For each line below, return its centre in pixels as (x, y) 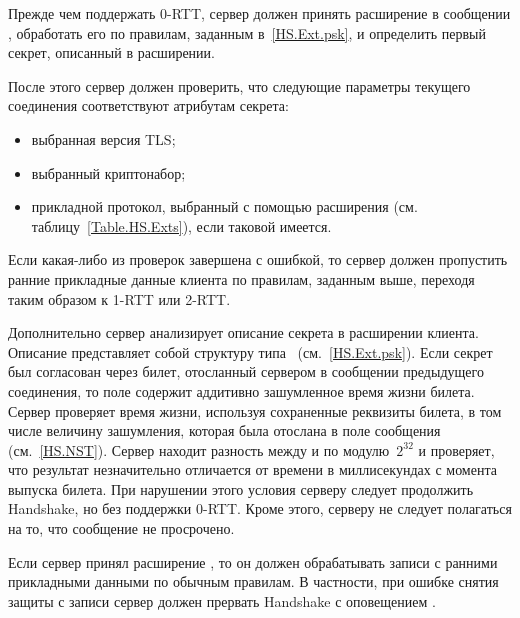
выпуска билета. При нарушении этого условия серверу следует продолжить (241, 488)
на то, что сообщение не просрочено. (121, 528)
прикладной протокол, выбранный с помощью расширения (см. (224, 206)
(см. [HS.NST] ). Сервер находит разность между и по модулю (199, 449)
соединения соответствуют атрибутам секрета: (148, 105)
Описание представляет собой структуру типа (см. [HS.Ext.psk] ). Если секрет (250, 351)
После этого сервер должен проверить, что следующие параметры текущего (239, 85)
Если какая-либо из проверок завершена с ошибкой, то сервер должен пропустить (258, 259)
